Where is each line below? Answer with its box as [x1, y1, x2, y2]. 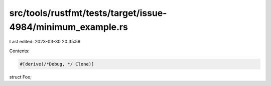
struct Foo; [9, 74, 32, 80]
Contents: [9, 48, 30, 54]
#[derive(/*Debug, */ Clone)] [20, 61, 94, 67]
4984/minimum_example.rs [9, 21, 128, 32]
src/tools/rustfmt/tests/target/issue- [9, 7, 167, 18]
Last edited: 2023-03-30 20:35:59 [9, 39, 81, 45]
